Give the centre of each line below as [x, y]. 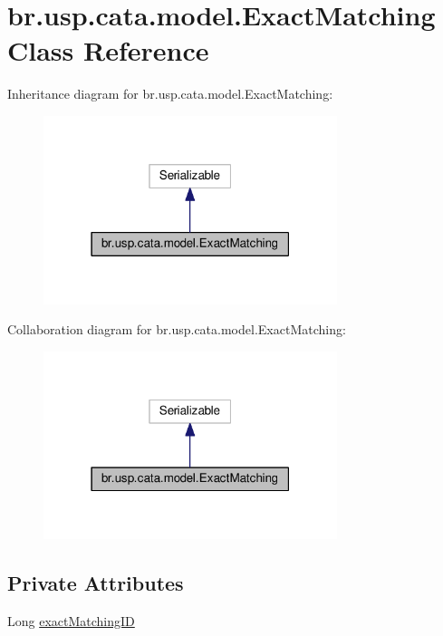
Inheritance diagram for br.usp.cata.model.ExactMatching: [170, 94]
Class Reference [108, 50]
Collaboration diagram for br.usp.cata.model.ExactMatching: [177, 329]
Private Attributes [96, 583]
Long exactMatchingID [71, 621]
